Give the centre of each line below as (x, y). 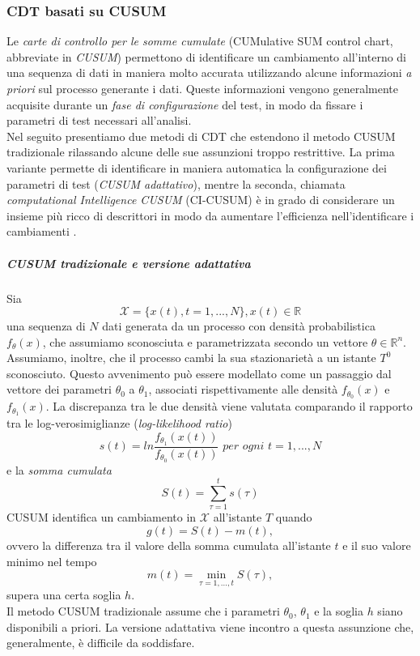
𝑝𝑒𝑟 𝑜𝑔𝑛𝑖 (244, 447)
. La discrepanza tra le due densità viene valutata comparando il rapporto (229, 406)
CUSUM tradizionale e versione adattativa (129, 263)
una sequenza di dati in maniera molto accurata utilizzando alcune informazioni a (209, 72)
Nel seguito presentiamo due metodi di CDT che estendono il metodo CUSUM (201, 136)
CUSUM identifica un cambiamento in (102, 517)
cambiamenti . (42, 231)
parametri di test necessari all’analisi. (99, 120)
